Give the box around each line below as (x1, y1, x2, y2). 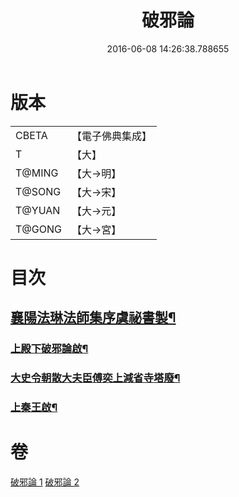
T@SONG (15, 184, 62, 198)
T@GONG (15, 222, 62, 236)
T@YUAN (15, 203, 61, 217)
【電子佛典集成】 (71, 129, 152, 143)
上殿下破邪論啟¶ (10, 342, 89, 356)
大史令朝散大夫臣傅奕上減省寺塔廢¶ (10, 371, 181, 385)
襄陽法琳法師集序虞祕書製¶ (10, 309, 177, 326)
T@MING (15, 166, 59, 180)
